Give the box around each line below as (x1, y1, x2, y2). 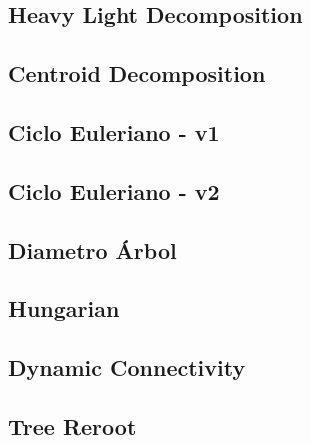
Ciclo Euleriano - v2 (8, 175, 220, 206)
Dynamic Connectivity (8, 352, 246, 383)
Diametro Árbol (8, 234, 177, 265)
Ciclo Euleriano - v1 (8, 116, 220, 147)
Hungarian (8, 293, 120, 324)
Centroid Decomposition (8, 58, 266, 89)
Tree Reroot (8, 410, 137, 441)
